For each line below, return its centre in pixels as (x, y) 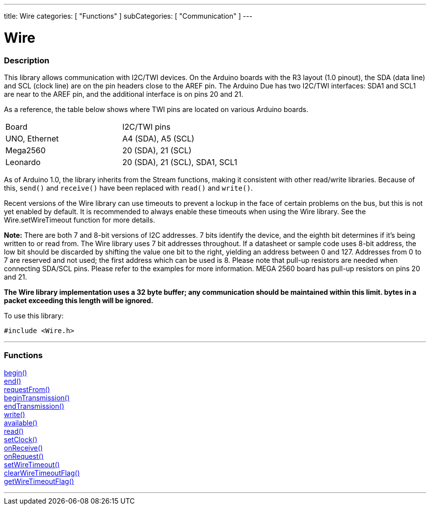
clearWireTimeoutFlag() (42, 473)
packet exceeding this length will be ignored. (79, 300)
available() (21, 423)
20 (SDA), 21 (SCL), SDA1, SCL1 (180, 162)
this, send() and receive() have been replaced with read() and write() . (128, 188)
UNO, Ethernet (32, 138)
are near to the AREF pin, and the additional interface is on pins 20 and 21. (124, 94)
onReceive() (24, 448)
